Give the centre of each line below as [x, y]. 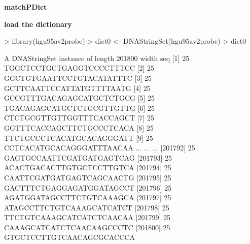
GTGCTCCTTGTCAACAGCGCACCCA [69, 237]
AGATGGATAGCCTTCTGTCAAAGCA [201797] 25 [88, 197]
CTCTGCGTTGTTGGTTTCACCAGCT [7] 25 [79, 118]
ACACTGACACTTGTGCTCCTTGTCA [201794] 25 [88, 167]
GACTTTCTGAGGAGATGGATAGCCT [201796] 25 [88, 187]
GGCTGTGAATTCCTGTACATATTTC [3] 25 [78, 78]
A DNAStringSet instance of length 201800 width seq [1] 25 [97, 58]
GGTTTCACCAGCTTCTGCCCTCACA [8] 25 [79, 127]
